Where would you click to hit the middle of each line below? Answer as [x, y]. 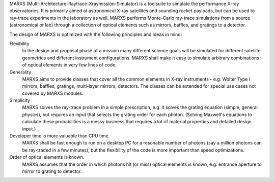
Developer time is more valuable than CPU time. [60, 136]
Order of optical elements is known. [47, 157]
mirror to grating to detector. [52, 171]
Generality [20, 72]
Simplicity [20, 100]
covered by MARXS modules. [53, 93]
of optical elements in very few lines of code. [69, 65]
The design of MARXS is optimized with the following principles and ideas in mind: [96, 34]
